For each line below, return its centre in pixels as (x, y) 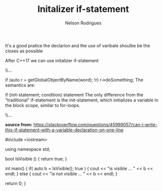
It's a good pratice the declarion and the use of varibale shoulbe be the (78, 45)
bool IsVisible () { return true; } (36, 159)
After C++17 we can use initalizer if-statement (52, 60)
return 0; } (16, 183)
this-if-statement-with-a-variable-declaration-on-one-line (64, 130)
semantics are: (20, 85)
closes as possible (24, 51)
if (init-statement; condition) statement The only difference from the (74, 95)
